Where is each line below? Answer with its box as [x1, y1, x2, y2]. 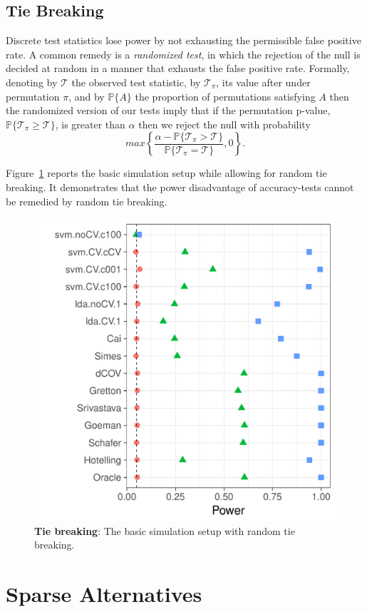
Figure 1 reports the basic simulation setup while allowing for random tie [6, 165, 327, 180]
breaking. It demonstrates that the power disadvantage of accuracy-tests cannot [6, 179, 354, 194]
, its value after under [216, 74, 311, 89]
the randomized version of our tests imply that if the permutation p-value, [6, 103, 331, 118]
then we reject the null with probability [138, 116, 311, 131]
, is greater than [55, 116, 125, 131]
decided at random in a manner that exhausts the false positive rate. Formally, [6, 61, 350, 76]
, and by [68, 88, 105, 103]
